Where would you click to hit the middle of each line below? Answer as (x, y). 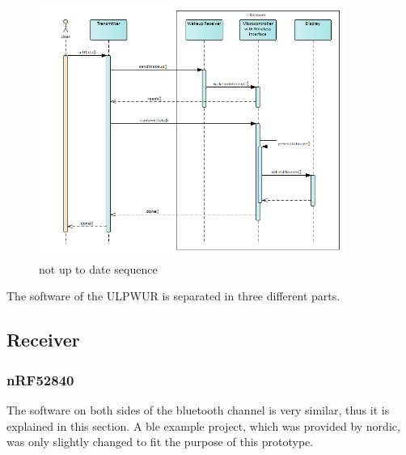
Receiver (43, 340)
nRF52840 (40, 379)
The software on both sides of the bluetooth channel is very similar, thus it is (198, 409)
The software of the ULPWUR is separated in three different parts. (173, 296)
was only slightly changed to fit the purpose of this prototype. (160, 442)
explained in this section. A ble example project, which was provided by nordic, (203, 425)
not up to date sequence (98, 268)
